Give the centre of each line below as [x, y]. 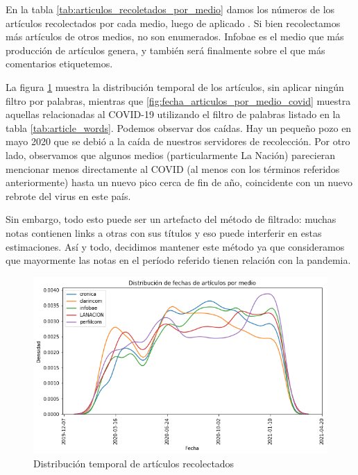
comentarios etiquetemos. [59, 64]
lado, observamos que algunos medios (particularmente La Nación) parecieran [171, 155]
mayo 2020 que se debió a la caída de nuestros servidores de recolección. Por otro [178, 141]
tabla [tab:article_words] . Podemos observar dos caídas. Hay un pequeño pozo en [179, 127]
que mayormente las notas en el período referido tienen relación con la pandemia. [178, 260]
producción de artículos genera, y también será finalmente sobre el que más [165, 50]
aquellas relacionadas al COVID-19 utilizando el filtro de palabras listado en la [173, 114]
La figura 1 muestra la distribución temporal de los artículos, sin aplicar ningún [175, 86]
